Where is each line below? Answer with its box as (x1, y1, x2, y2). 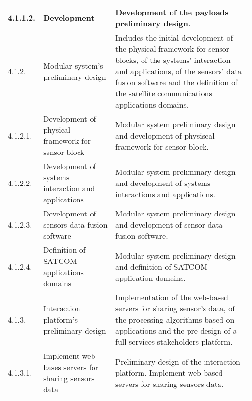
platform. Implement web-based (115, 367, 223, 378)
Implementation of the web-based (115, 292, 228, 303)
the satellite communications (115, 88, 212, 99)
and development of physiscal (115, 129, 215, 141)
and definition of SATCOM (115, 261, 208, 272)
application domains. (115, 272, 186, 283)
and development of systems (115, 177, 211, 188)
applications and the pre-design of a (115, 325, 237, 336)
